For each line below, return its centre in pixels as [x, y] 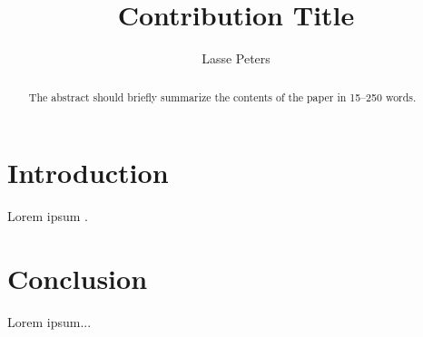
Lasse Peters [236, 58]
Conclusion [78, 278]
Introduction [88, 173]
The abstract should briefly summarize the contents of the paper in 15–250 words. [222, 96]
